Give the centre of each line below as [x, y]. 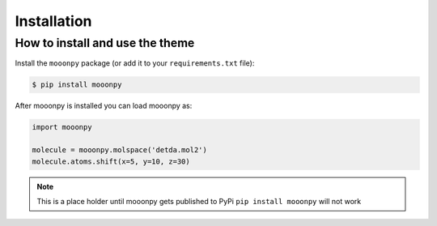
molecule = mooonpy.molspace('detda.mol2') [120, 150]
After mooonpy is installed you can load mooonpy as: [104, 106]
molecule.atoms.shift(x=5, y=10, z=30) [111, 161]
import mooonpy [62, 127]
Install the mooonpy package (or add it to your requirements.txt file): [135, 63]
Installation [53, 21]
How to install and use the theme [105, 43]
